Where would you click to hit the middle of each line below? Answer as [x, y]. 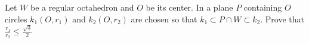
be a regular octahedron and [82, 7]
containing [263, 7]
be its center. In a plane [189, 7]
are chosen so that [164, 19]
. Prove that [282, 19]
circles [16, 19]
